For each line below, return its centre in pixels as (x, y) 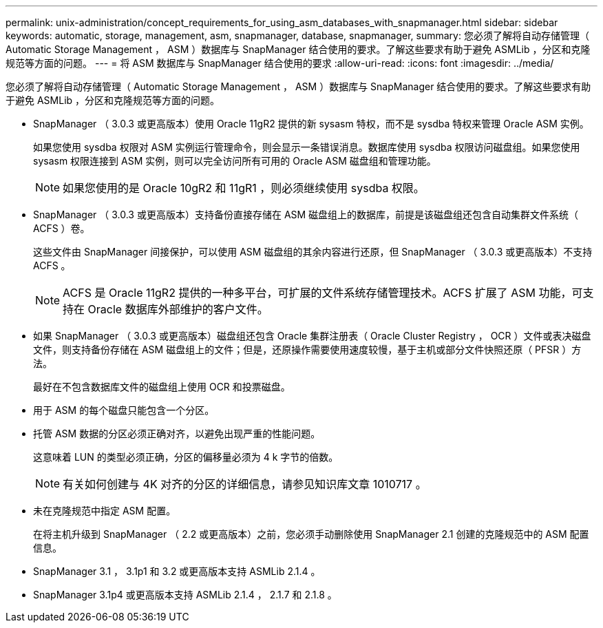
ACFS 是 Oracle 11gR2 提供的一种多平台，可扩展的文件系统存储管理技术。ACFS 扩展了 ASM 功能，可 (323, 293)
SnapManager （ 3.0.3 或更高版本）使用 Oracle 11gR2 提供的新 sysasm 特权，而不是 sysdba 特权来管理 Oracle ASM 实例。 (311, 124)
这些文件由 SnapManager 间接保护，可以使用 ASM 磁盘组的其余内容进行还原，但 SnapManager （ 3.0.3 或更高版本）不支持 (313, 252)
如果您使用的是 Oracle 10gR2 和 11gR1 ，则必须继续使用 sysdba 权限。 (244, 188)
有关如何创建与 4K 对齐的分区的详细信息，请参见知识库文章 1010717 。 (245, 484)
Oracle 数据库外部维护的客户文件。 (178, 309)
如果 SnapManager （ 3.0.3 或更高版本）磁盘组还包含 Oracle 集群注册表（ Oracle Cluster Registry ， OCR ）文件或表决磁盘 (312, 336)
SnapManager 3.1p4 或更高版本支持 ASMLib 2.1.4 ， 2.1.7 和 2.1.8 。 (185, 595)
